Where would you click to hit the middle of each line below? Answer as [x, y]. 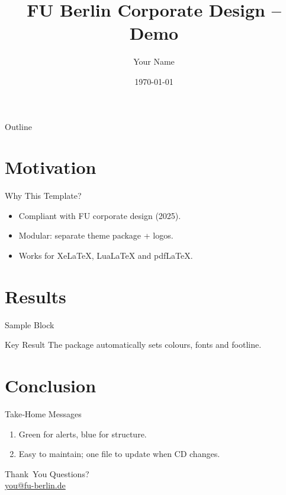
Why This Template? [43, 196]
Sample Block [30, 324]
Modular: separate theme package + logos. [96, 235]
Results [36, 296]
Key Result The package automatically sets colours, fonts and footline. [133, 345]
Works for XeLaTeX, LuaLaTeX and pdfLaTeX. [106, 255]
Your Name [154, 61]
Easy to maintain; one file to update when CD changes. [119, 454]
